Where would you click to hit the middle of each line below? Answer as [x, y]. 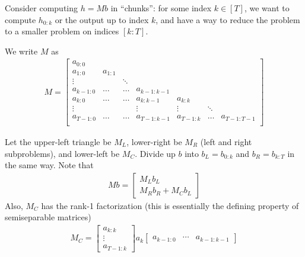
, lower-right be [154, 141]
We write [21, 51]
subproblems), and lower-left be [62, 153]
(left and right [226, 141]
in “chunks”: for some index [161, 8]
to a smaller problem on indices [62, 31]
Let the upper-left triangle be [58, 141]
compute [20, 19]
